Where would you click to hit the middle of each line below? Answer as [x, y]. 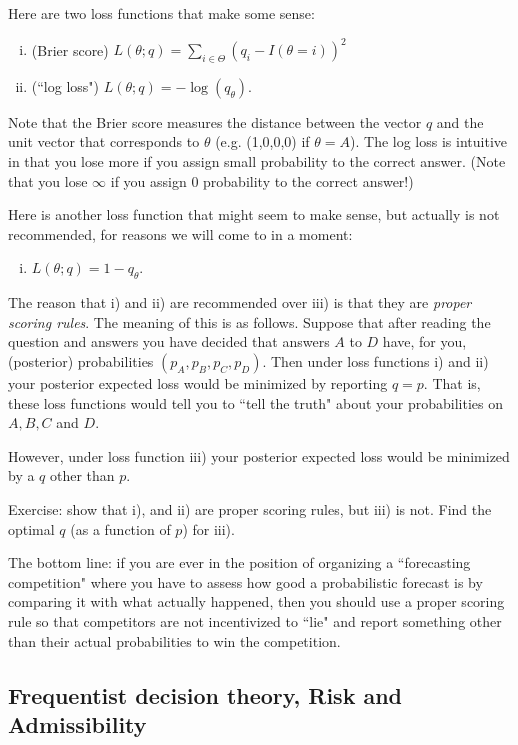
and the [460, 121]
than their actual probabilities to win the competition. [174, 640]
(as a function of [120, 528]
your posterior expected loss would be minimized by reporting [198, 383]
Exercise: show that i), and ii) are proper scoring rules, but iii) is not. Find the [250, 509]
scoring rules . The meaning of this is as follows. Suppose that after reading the [249, 321]
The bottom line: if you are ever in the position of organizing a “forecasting [239, 562]
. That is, [452, 383]
